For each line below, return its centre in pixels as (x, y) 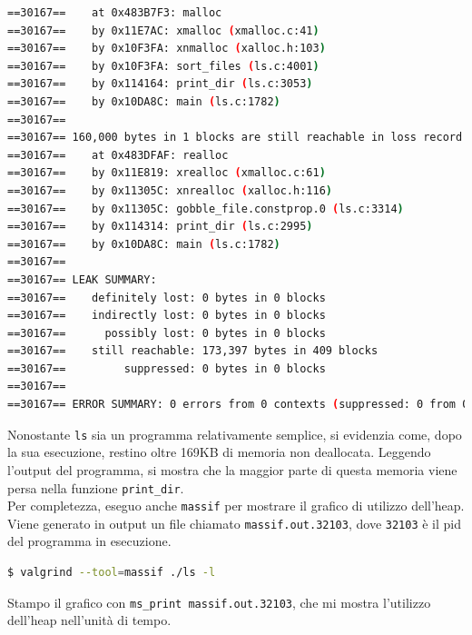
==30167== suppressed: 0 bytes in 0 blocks (167, 368)
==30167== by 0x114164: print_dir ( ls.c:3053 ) (160, 84)
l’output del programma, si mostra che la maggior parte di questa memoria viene (232, 469)
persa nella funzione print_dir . (96, 487)
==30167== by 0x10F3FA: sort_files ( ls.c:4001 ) (163, 66)
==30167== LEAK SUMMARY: (82, 279)
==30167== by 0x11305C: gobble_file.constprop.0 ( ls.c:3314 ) (206, 208)
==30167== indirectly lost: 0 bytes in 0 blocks (167, 316)
